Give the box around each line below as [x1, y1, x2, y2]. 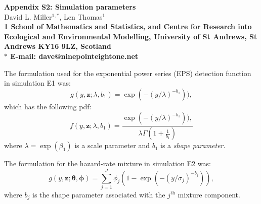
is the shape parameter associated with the [32, 189, 165, 199]
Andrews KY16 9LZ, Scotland [4, 41, 111, 51]
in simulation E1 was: [4, 78, 71, 88]
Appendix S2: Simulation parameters [4, 2, 136, 12]
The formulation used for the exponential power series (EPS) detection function [4, 67, 251, 78]
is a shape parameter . [160, 140, 226, 151]
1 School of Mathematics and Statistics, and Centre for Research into [4, 21, 252, 32]
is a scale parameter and [74, 140, 150, 151]
